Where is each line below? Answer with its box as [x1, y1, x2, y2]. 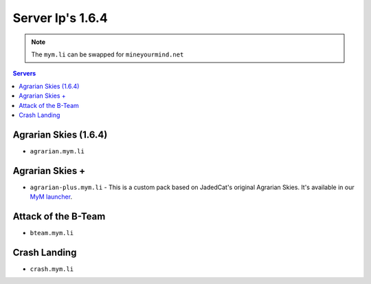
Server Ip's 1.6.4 [12, 10, 108, 25]
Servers [12, 69, 36, 78]
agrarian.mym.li [30, 147, 85, 155]
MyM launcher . [30, 193, 72, 201]
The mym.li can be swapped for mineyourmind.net [31, 50, 184, 58]
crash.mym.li [30, 265, 74, 273]
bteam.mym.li [30, 229, 74, 237]
